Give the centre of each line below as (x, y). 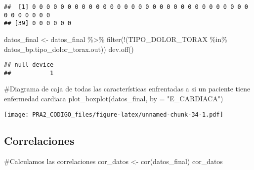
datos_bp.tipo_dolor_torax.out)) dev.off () (69, 49)
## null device (29, 65)
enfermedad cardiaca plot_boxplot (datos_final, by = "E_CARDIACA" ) (114, 99)
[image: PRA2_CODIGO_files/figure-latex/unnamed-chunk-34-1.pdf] (114, 114)
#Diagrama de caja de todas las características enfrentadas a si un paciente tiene (127, 89)
